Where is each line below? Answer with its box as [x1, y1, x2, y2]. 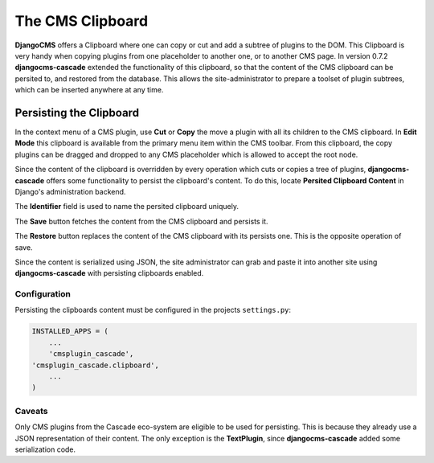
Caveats [14, 405, 48, 416]
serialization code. [14, 445, 76, 454]
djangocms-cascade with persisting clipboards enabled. [14, 268, 204, 278]
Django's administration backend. [14, 186, 126, 196]
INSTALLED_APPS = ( [31, 326, 108, 336]
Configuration [14, 289, 72, 300]
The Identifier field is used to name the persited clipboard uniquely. [14, 202, 240, 211]
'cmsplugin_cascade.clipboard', [31, 360, 160, 370]
